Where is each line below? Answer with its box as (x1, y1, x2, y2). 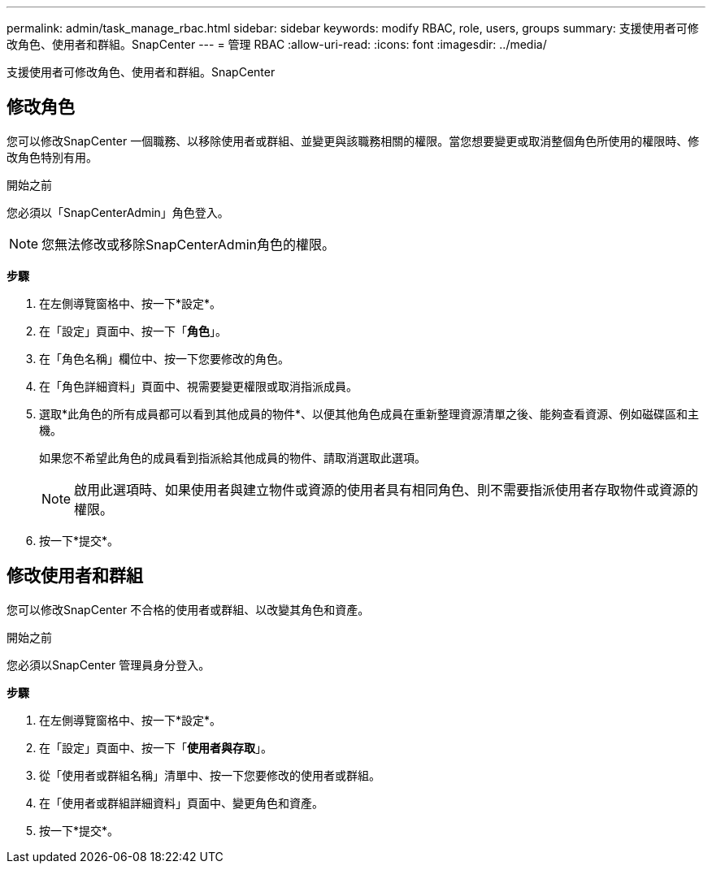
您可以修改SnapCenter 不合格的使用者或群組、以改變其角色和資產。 (7, 602, 370, 617)
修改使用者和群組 (7, 565, 143, 586)
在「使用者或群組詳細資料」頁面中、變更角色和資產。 (39, 795, 323, 810)
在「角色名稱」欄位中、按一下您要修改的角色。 (39, 351, 289, 366)
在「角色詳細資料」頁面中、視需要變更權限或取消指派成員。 (39, 379, 358, 393)
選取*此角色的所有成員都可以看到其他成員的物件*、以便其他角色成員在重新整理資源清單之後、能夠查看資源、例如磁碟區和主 (39, 406, 700, 421)
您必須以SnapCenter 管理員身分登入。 (7, 657, 211, 672)
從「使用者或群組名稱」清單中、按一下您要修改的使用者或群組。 (39, 768, 380, 782)
